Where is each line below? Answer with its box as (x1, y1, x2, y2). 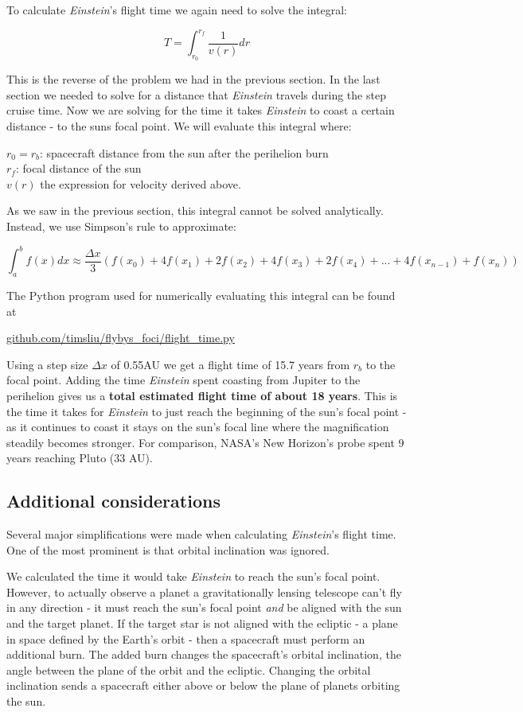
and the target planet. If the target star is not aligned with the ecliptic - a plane (6, 615, 398, 632)
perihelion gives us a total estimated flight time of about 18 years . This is (6, 387, 398, 403)
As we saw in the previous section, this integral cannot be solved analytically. (6, 202, 384, 219)
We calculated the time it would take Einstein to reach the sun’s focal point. (6, 568, 381, 585)
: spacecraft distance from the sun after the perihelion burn (39, 144, 329, 161)
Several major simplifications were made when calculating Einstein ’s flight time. (6, 526, 396, 543)
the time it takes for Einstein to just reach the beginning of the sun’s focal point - (6, 403, 407, 419)
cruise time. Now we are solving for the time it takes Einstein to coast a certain (6, 102, 395, 119)
